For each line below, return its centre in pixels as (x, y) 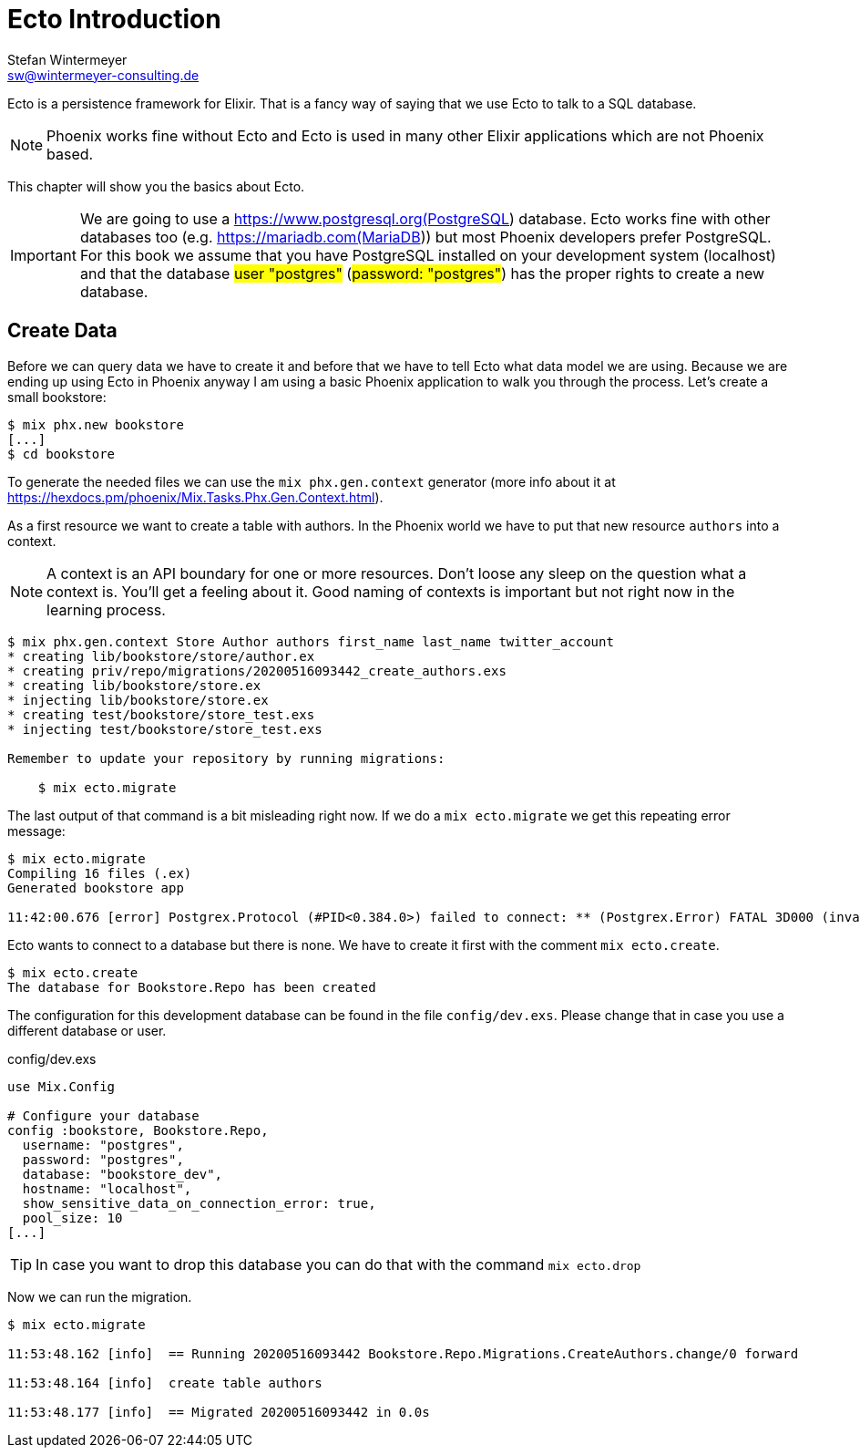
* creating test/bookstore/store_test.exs (161, 714)
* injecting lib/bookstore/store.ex (138, 700)
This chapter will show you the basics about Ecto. (156, 186)
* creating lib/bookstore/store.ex (134, 685)
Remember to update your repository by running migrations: (226, 758)
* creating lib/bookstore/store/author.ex (161, 656)
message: (36, 831)
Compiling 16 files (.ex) (100, 873)
